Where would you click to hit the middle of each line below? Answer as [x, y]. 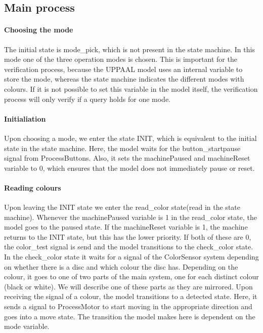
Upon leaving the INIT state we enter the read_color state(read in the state [122, 207]
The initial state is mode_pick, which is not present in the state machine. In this [129, 49]
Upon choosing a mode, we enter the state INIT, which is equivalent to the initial [130, 138]
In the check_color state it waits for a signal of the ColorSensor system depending [131, 257]
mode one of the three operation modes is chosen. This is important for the [121, 59]
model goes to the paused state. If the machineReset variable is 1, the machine [126, 227]
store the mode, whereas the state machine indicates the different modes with [124, 79]
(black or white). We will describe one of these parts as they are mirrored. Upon [128, 286]
